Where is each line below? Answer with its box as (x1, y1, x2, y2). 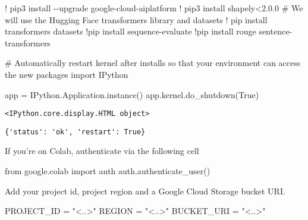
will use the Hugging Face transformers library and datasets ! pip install (5, 13, 268, 26)
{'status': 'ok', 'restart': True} (5, 127, 146, 136)
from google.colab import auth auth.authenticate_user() (5, 165, 210, 177)
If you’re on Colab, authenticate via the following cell (5, 144, 199, 157)
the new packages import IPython (5, 68, 128, 80)
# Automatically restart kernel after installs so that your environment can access (5, 56, 301, 69)
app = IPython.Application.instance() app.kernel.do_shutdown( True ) (5, 88, 259, 100)
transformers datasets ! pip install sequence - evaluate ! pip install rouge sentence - (5, 25, 293, 37)
